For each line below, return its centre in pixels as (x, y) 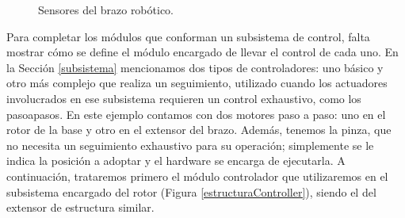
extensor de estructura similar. (80, 207)
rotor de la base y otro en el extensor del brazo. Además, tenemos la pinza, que (199, 130)
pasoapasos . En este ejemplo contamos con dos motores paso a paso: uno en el (196, 114)
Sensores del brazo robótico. (106, 10)
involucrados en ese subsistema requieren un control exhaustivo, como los (184, 98)
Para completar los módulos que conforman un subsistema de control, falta (188, 36)
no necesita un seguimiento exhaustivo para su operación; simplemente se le (190, 145)
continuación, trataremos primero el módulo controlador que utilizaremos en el (197, 176)
